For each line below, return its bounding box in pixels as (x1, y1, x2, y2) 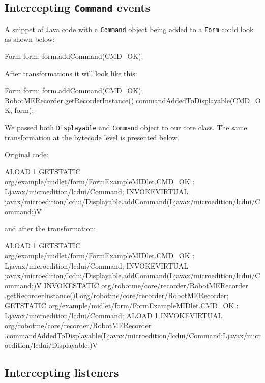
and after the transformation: (5, 223, 96, 233)
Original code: (5, 149, 49, 160)
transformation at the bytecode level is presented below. (5, 132, 179, 142)
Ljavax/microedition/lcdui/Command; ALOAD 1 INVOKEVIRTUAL (5, 310, 223, 320)
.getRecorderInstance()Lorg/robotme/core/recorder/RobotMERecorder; (5, 290, 229, 301)
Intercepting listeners (5, 365, 119, 380)
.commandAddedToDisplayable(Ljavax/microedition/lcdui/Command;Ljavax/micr (5, 330, 261, 340)
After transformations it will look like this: (5, 68, 137, 78)
